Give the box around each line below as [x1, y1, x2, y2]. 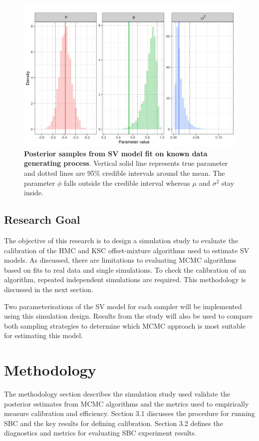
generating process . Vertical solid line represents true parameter [24, 158, 228, 168]
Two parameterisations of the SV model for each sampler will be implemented [4, 301, 242, 311]
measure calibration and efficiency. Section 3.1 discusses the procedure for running [4, 408, 256, 419]
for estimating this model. [4, 330, 83, 341]
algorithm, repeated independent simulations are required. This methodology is [4, 274, 246, 285]
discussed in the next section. [4, 284, 93, 295]
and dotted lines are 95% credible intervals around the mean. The [24, 168, 225, 178]
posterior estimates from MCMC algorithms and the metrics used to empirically [4, 398, 249, 409]
